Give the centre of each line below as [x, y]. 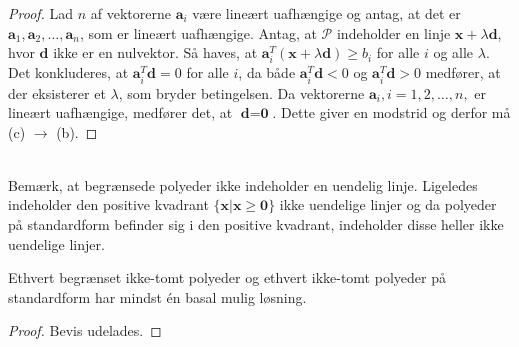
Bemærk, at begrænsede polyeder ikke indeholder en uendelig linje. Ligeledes [243, 184]
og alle [453, 52]
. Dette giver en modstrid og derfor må [391, 112]
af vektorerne [131, 13]
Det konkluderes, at [68, 72]
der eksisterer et [57, 92]
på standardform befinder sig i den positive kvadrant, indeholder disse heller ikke [256, 224]
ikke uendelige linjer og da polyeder [388, 204]
